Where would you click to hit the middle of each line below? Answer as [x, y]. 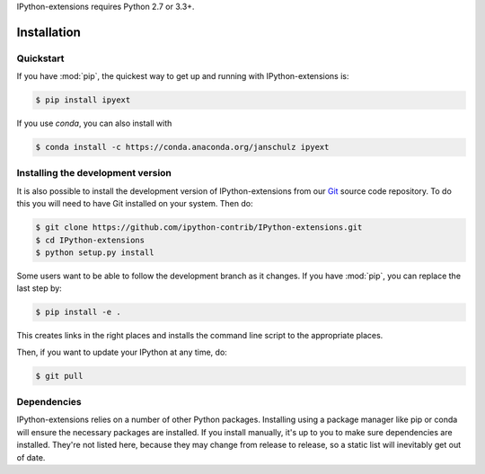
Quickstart [40, 58]
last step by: [39, 288]
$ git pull [59, 376]
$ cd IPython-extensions [90, 240]
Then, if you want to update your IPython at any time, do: [122, 352]
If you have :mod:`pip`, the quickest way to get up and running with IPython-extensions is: [183, 76]
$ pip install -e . [78, 312]
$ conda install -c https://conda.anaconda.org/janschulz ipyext [182, 147]
